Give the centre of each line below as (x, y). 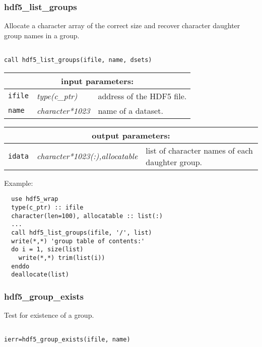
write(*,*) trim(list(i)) (62, 258)
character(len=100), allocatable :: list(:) (87, 216)
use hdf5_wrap (35, 199)
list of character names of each (199, 150)
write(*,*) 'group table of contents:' (78, 241)
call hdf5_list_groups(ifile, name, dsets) (78, 60)
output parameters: (131, 135)
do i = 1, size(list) (47, 250)
